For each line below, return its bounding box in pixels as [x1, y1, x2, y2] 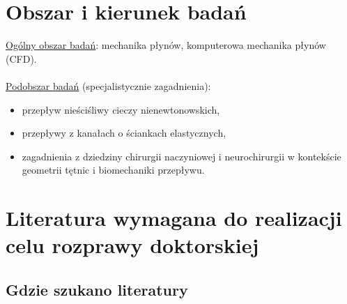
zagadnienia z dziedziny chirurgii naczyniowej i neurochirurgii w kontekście [22, 149, 341, 163]
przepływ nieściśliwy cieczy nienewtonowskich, [22, 102, 220, 116]
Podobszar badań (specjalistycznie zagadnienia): [6, 78, 211, 93]
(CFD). [6, 51, 37, 66]
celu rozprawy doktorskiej [6, 231, 259, 259]
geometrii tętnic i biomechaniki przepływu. [22, 162, 205, 177]
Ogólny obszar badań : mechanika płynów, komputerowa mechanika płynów [6, 38, 326, 52]
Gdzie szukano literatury [6, 278, 188, 300]
